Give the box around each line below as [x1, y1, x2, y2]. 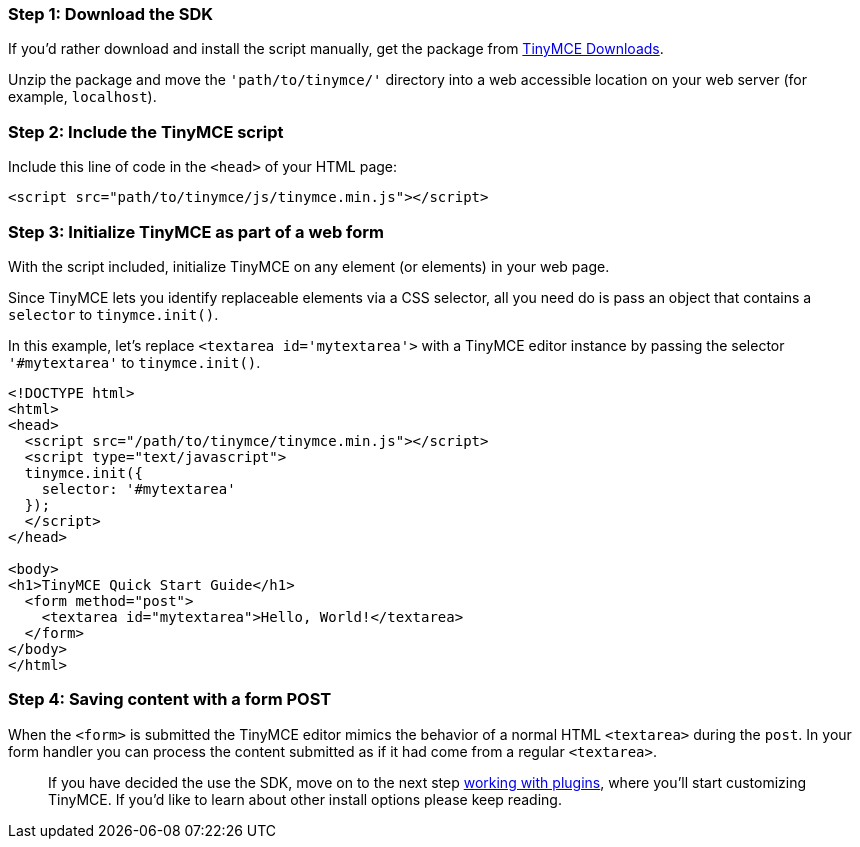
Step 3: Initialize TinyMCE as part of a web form [8, 221, 384, 242]
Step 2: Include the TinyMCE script [8, 121, 284, 142]
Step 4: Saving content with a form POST [8, 689, 332, 710]
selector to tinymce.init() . [8, 305, 219, 323]
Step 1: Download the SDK [8, 4, 214, 24]
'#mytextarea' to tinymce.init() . [8, 353, 261, 371]
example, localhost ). [8, 88, 157, 106]
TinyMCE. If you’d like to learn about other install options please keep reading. [48, 790, 562, 808]
